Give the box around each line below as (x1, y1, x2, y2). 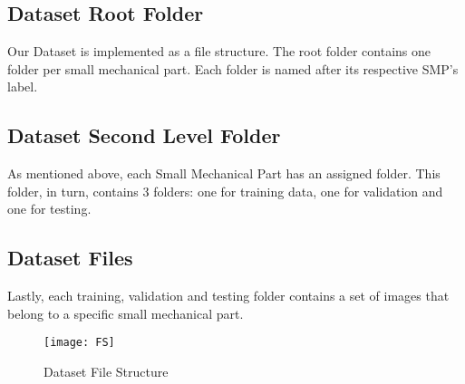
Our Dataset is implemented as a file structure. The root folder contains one (7, 42, 431, 61)
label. (7, 77, 38, 96)
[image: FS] (44, 336, 115, 350)
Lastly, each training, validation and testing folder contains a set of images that (7, 286, 450, 305)
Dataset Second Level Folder (7, 121, 281, 149)
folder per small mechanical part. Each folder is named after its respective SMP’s (7, 59, 459, 78)
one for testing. (7, 199, 92, 218)
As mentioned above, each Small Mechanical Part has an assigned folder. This (7, 164, 441, 183)
